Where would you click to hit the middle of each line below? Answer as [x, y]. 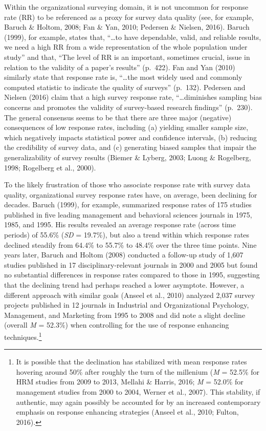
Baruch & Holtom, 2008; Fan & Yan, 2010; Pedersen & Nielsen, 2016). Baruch [127, 27]
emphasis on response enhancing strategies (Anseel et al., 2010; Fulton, [127, 412]
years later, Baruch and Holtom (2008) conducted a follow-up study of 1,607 [124, 255]
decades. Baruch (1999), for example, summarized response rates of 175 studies [128, 204]
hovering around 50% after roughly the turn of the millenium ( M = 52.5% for [138, 371]
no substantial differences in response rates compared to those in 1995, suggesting [132, 275]
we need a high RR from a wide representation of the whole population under [126, 47]
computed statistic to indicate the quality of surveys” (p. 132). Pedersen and [125, 87]
